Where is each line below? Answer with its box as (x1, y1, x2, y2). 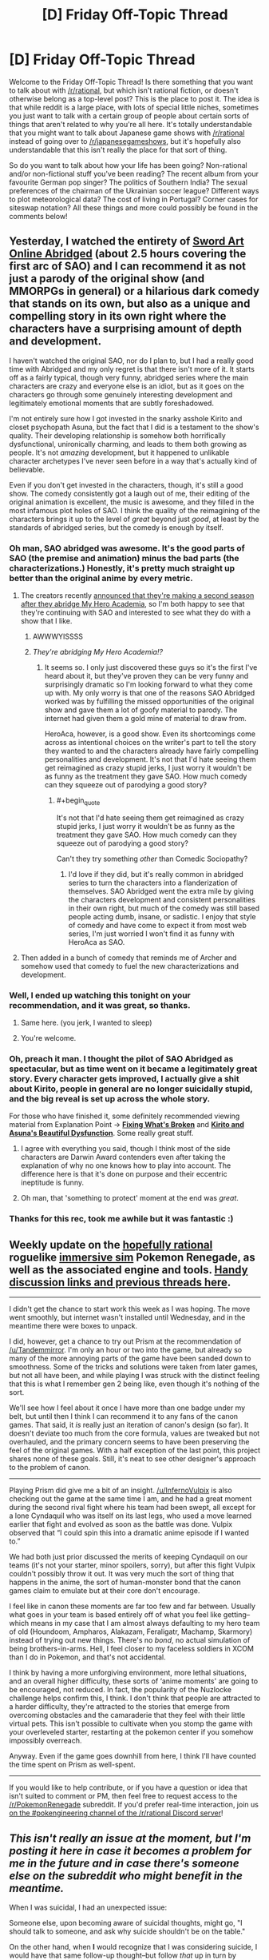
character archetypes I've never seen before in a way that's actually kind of (9, 456, 258, 465)
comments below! (9, 211, 68, 221)
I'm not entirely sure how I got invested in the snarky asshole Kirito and (9, 413, 243, 423)
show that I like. (20, 616, 73, 626)
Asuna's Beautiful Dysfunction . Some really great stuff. (9, 1129, 194, 1138)
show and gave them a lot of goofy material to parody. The (44, 705, 238, 715)
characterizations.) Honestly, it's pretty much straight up (9, 562, 235, 573)
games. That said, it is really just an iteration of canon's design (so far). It (9, 1420, 249, 1430)
